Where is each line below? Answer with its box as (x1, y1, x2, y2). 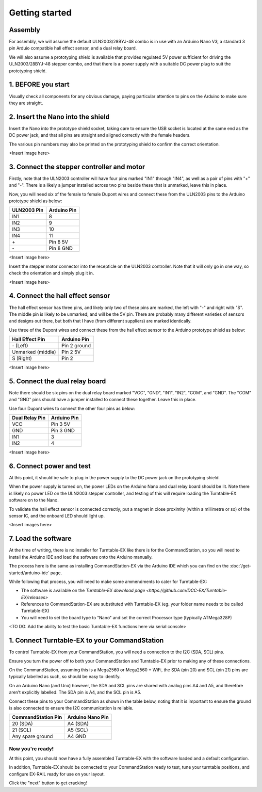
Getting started (9, 7, 72, 18)
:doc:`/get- (229, 563, 251, 569)
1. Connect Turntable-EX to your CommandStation (9, 636, 164, 645)
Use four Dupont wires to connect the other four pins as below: (9, 405, 135, 411)
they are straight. (9, 100, 43, 106)
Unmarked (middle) (12, 349, 56, 356)
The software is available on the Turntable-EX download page (21, 587, 146, 594)
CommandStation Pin (12, 714, 63, 721)
